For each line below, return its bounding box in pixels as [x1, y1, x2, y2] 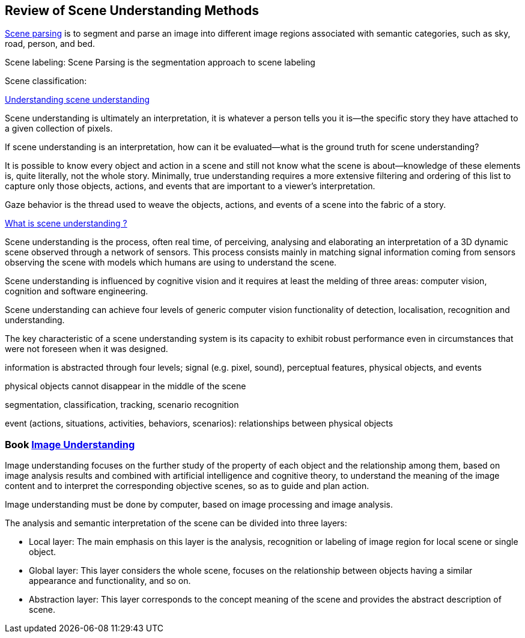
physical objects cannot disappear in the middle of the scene [5, 381, 246, 392]
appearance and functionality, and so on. [29, 576, 191, 586]
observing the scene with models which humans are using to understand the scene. [5, 257, 337, 268]
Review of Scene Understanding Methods [5, 3, 259, 18]
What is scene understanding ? [5, 218, 127, 229]
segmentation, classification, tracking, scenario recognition [5, 400, 239, 410]
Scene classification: [5, 76, 87, 87]
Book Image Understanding [5, 438, 135, 451]
